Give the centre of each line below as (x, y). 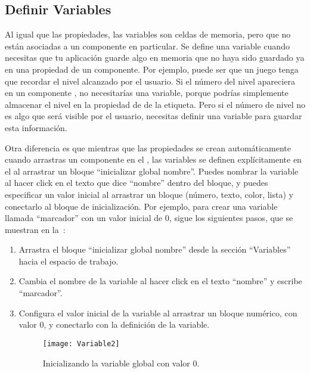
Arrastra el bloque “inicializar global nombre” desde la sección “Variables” (155, 249)
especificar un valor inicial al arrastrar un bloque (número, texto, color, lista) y (149, 194)
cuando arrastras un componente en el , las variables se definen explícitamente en (153, 159)
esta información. (36, 127)
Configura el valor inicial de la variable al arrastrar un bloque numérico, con (158, 313)
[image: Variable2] (81, 344)
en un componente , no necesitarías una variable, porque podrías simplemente (147, 93)
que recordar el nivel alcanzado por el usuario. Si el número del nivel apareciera (150, 81)
